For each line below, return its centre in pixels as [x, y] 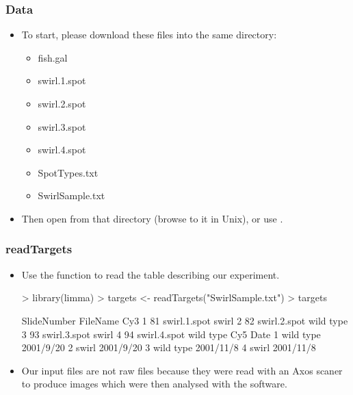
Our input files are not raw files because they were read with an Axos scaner [182, 370]
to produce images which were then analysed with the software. [154, 384]
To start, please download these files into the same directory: [149, 35]
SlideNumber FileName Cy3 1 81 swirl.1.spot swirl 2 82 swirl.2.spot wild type [185, 320]
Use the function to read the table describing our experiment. [151, 274]
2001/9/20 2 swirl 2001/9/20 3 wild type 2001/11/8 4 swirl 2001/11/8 [169, 347]
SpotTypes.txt [68, 172]
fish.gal [53, 57]
